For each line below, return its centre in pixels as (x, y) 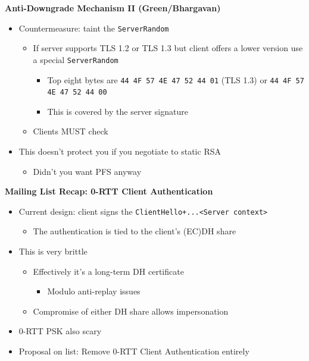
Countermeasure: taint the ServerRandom (94, 28)
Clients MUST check (71, 131)
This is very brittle (53, 251)
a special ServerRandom (76, 59)
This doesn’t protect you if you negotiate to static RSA (120, 151)
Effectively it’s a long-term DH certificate (108, 271)
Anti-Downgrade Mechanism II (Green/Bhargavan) (113, 8)
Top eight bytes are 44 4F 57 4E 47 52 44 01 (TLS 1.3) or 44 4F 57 (176, 79)
